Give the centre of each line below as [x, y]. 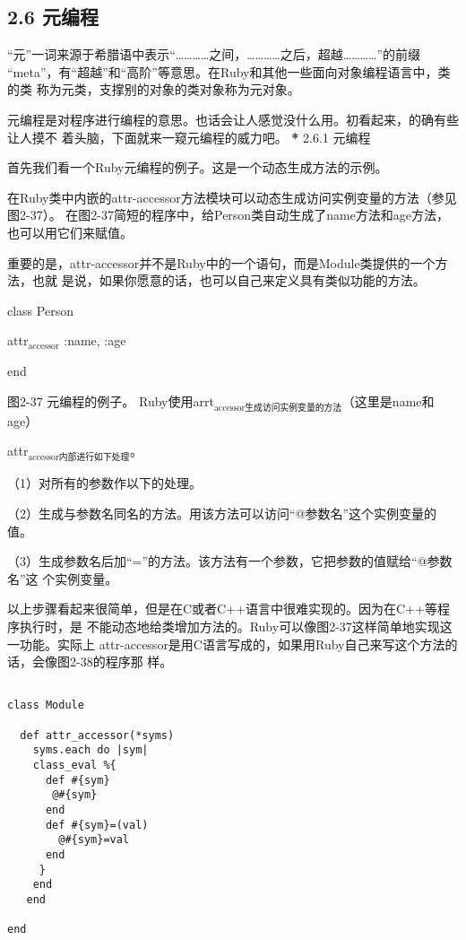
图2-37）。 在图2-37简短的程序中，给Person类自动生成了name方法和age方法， [229, 215]
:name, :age [95, 340]
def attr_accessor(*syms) [97, 735]
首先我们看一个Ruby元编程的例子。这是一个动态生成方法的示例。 [198, 167]
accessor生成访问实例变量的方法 [278, 408]
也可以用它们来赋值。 [70, 232]
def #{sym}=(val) [97, 825]
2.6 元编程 [53, 17]
